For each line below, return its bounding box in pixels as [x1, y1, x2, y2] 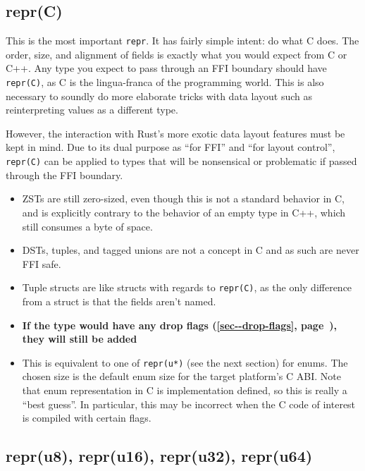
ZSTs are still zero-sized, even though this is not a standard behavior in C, [22, 191, 345, 206]
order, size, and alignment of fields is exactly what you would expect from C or [6, 47, 347, 61]
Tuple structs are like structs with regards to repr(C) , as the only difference [22, 280, 352, 295]
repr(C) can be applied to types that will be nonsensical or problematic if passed [6, 154, 357, 169]
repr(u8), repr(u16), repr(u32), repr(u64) [6, 445, 313, 467]
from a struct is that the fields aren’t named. [22, 293, 216, 308]
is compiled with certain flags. [22, 410, 151, 425]
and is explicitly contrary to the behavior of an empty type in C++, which [22, 204, 346, 219]
